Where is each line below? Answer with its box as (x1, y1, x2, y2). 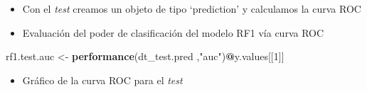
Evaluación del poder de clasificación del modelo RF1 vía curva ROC (22, 25, 324, 40)
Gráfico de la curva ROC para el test (22, 72, 183, 87)
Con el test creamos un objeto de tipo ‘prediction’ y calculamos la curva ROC (22, 1, 361, 16)
